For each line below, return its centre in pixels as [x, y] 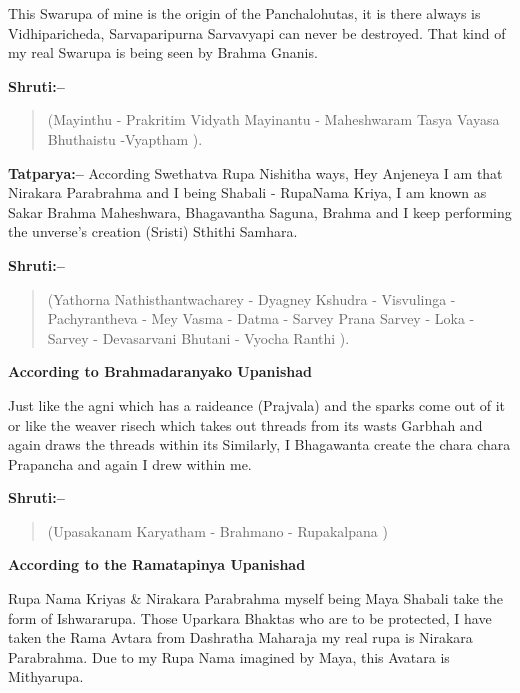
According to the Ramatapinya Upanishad [157, 564]
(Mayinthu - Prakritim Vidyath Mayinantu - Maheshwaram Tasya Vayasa [273, 119]
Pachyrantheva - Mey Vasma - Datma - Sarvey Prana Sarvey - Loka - [261, 318]
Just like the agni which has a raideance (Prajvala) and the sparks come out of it [257, 404]
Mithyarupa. [46, 676]
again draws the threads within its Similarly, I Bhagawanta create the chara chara [259, 444]
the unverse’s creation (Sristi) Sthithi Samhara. [153, 231]
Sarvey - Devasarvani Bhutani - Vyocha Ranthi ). [198, 337]
